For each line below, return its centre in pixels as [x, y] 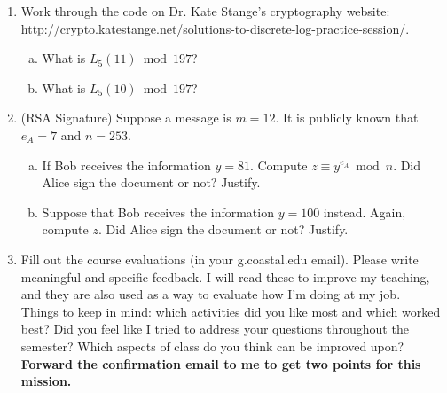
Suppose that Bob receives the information [158, 212]
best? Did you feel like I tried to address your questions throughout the [215, 329]
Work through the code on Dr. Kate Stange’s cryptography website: [205, 11]
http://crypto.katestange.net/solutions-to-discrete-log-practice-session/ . [215, 28]
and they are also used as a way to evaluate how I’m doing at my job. [211, 294]
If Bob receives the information [126, 165]
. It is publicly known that [347, 118]
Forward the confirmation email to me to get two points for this [221, 363]
